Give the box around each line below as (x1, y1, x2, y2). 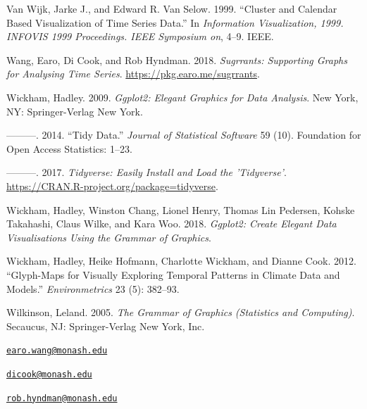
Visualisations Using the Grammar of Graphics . (6, 229, 211, 244)
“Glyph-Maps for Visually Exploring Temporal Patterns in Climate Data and (6, 267, 340, 282)
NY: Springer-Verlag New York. (6, 103, 143, 118)
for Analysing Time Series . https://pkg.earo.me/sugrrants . (6, 66, 260, 81)
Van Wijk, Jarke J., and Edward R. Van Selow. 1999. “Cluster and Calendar (6, 1, 337, 15)
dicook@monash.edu (6, 369, 92, 379)
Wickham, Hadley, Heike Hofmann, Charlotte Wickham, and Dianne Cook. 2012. (6, 253, 356, 268)
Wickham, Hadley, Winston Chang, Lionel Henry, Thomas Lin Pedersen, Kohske (6, 202, 355, 217)
